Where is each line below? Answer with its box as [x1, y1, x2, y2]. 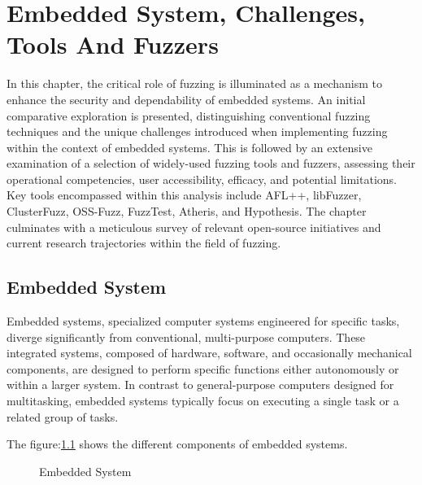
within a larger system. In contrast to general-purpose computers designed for [7, 376, 394, 393]
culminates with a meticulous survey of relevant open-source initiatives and [7, 218, 381, 235]
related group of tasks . [7, 408, 119, 425]
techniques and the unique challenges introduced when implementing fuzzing [7, 123, 388, 140]
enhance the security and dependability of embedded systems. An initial [7, 90, 366, 107]
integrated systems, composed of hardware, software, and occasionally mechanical [7, 344, 412, 361]
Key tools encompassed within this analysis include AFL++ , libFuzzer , [7, 186, 362, 203]
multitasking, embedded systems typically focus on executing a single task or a [7, 392, 399, 409]
